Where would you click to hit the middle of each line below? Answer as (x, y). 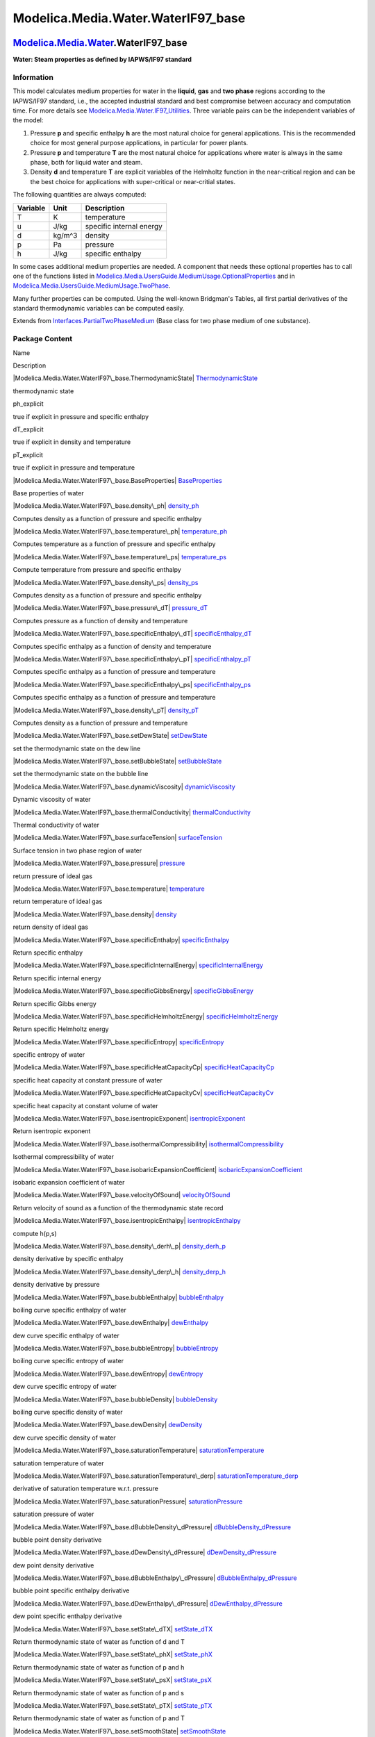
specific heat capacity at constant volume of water (86, 1105)
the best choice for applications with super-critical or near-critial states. (133, 181)
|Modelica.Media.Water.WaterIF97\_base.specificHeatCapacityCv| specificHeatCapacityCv (143, 1093)
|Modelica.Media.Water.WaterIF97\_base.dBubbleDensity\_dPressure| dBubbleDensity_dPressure (152, 1527)
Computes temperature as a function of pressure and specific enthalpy (114, 544)
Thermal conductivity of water (56, 825)
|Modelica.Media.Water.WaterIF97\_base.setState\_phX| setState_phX (113, 1654)
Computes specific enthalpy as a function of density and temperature (112, 646)
